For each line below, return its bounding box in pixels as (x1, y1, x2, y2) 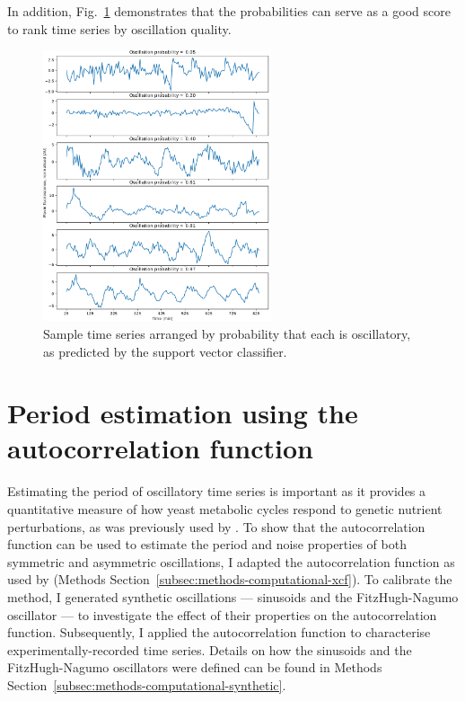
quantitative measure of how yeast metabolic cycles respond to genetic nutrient (7, 500, 443, 519)
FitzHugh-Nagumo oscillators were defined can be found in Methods (7, 658, 382, 677)
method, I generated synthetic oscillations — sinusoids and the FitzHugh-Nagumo (7, 587, 459, 606)
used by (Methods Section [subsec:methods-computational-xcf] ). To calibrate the (7, 570, 452, 589)
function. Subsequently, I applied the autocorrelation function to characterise (7, 623, 431, 642)
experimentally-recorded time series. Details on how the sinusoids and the (7, 640, 412, 659)
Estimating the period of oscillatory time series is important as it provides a (7, 482, 426, 501)
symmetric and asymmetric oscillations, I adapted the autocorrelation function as (7, 552, 455, 571)
